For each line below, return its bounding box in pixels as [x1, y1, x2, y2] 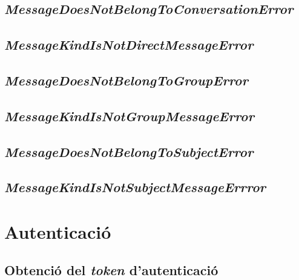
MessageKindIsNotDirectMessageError [4, 35, 254, 54]
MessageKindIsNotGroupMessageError [4, 106, 255, 125]
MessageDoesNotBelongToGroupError [4, 70, 248, 89]
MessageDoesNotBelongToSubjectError [4, 142, 254, 161]
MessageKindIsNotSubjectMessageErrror [4, 178, 266, 196]
